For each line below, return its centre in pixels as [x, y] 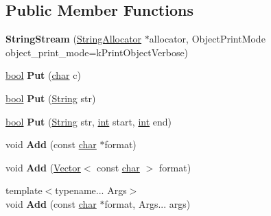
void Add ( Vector [43, 167]
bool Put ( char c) [43, 75]
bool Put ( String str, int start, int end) [89, 121]
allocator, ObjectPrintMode [207, 39]
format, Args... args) [148, 203]
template [24, 190]
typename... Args [91, 190]
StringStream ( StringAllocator [74, 39]
